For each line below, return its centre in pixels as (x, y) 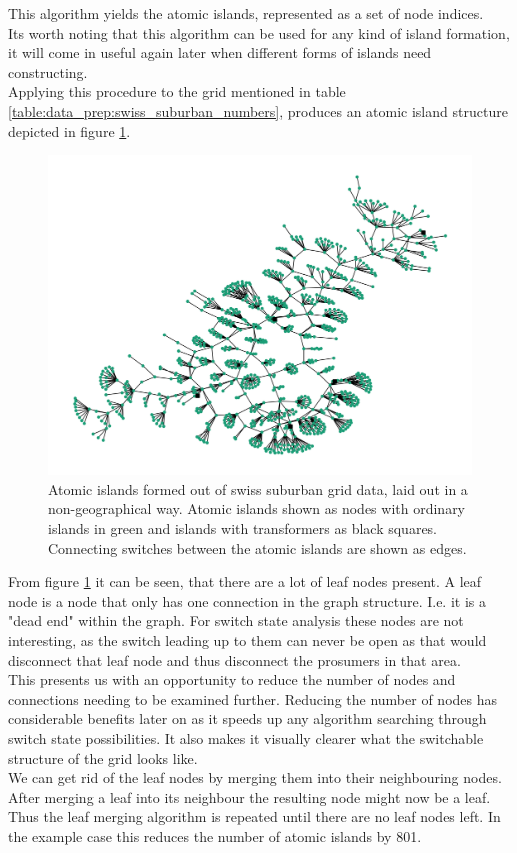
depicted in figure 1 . (69, 130)
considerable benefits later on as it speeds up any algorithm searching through (247, 718)
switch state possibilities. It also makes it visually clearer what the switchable (246, 737)
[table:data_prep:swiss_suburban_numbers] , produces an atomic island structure (258, 110)
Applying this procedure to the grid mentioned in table (177, 91)
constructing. (48, 71)
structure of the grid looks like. (103, 757)
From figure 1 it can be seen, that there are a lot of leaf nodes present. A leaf (245, 581)
